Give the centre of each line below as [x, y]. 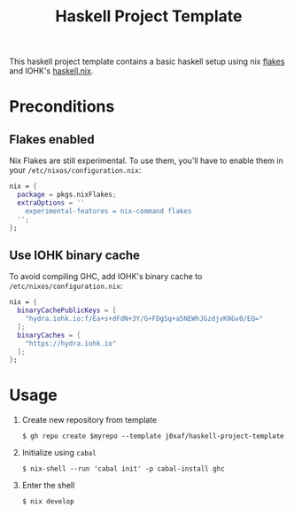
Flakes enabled [52, 139]
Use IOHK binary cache [74, 255]
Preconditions [62, 107]
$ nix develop [48, 502]
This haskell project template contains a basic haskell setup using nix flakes [147, 62]
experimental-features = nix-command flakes [108, 211]
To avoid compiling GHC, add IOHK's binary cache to [106, 277]
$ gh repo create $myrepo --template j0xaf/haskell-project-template [153, 436]
